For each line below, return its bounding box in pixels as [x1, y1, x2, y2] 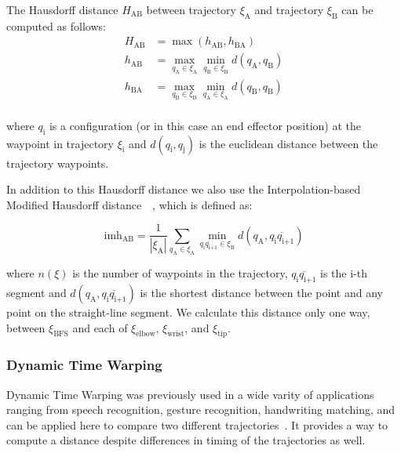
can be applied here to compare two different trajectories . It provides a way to [6, 416, 388, 433]
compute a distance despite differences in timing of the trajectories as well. [6, 432, 366, 448]
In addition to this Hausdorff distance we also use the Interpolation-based [6, 181, 361, 198]
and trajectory [254, 2, 324, 17]
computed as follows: [6, 17, 106, 34]
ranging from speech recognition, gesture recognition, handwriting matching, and [6, 401, 396, 418]
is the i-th [319, 265, 367, 281]
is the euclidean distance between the [199, 135, 378, 151]
